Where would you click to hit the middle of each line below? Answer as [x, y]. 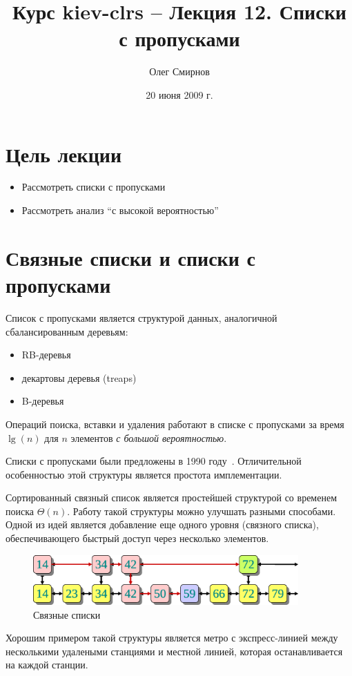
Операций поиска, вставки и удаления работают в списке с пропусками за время [175, 424]
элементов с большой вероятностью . [149, 437]
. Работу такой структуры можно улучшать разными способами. [202, 511]
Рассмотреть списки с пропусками [94, 187]
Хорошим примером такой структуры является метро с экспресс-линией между [172, 638]
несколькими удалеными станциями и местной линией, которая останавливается [174, 651]
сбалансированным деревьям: [67, 331]
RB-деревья [46, 355]
